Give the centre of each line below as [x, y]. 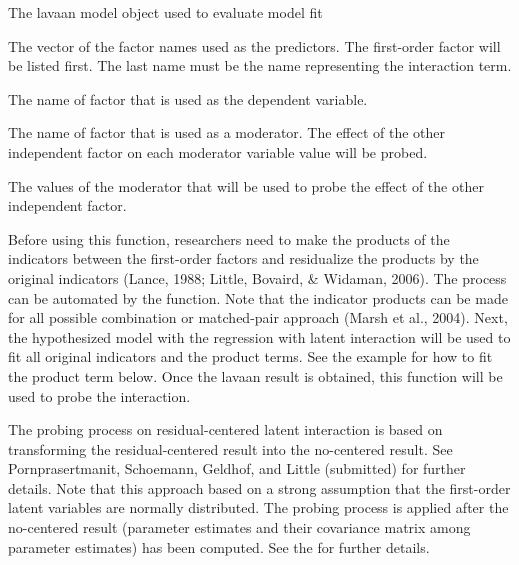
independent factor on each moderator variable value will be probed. [218, 151]
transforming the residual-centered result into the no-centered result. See [230, 448]
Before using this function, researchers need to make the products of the [229, 238]
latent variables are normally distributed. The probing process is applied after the [258, 507]
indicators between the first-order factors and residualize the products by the [243, 258]
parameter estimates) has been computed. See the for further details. [219, 546]
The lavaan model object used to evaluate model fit [165, 12]
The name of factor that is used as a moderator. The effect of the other [227, 132]
